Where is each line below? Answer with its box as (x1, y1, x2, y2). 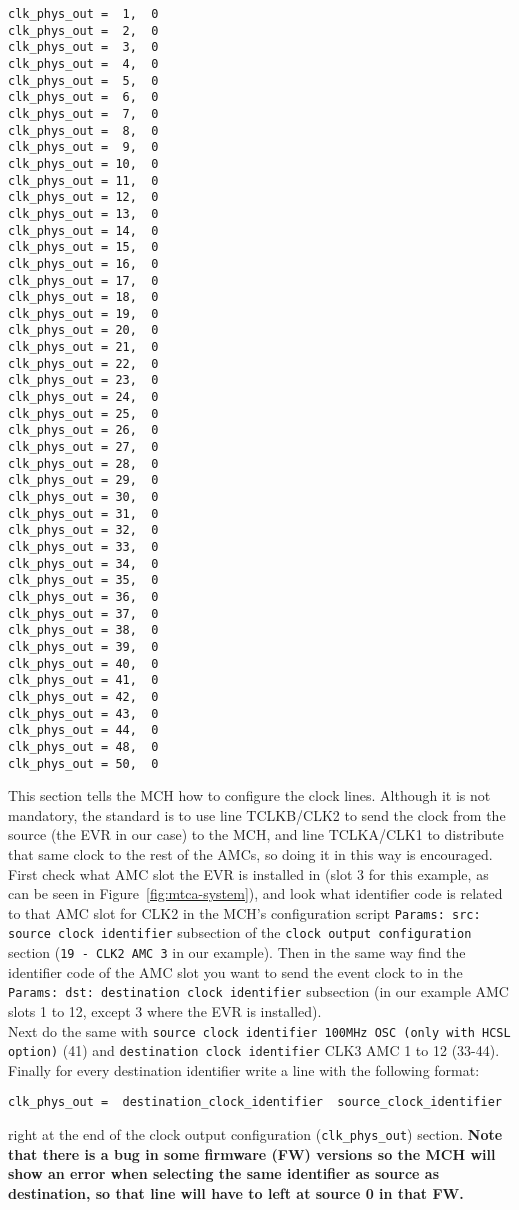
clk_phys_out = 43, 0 (8, 706, 159, 721)
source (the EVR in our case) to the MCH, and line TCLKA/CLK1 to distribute (8, 824, 504, 845)
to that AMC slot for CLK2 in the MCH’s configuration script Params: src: (8, 902, 481, 923)
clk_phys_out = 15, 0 (8, 240, 159, 255)
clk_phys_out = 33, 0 (8, 540, 159, 554)
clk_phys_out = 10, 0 (8, 156, 159, 171)
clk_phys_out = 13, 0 (8, 206, 159, 221)
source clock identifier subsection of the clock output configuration (8, 922, 472, 943)
